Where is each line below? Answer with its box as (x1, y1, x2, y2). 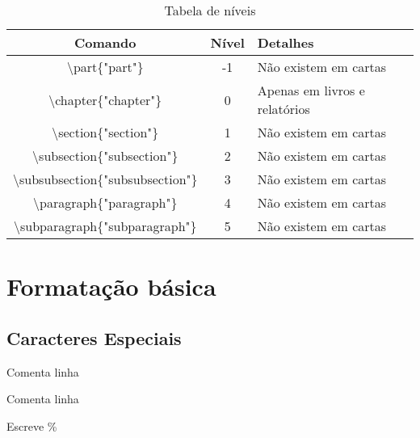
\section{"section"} (52, 123, 159, 141)
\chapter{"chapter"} (48, 90, 162, 109)
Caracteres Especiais (6, 325, 182, 350)
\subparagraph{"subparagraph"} (13, 217, 197, 235)
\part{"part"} (66, 57, 144, 76)
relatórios (257, 99, 310, 118)
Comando (74, 33, 136, 52)
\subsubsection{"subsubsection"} (13, 170, 198, 188)
